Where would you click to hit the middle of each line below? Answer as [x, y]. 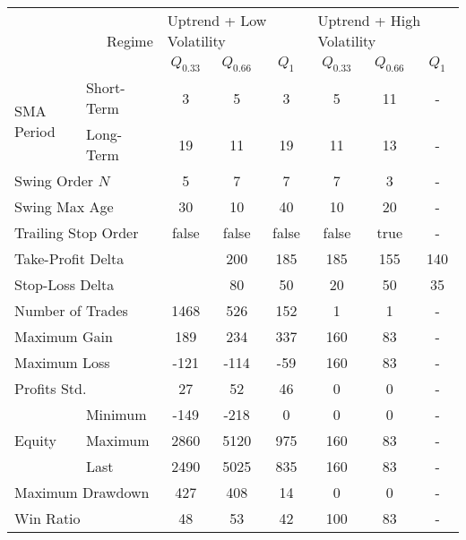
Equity [35, 441]
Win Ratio [47, 519]
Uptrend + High [369, 20]
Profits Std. [51, 389]
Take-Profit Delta [69, 259]
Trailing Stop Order [77, 233]
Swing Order [54, 181]
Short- [105, 88]
